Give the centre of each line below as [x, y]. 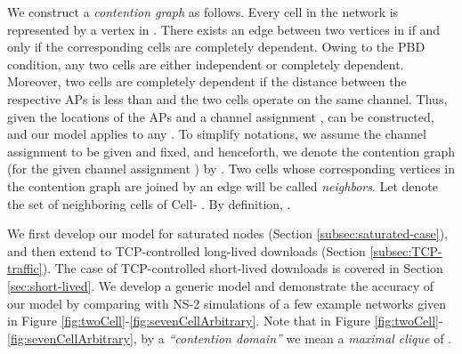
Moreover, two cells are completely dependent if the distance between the [207, 81]
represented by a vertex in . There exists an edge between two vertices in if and [224, 29]
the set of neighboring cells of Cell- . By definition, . [149, 203]
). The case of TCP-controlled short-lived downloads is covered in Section [243, 268]
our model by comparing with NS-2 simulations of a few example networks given [227, 303]
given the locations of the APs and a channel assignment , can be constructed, [221, 116]
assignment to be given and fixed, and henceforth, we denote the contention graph [231, 151]
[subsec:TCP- [406, 250]
